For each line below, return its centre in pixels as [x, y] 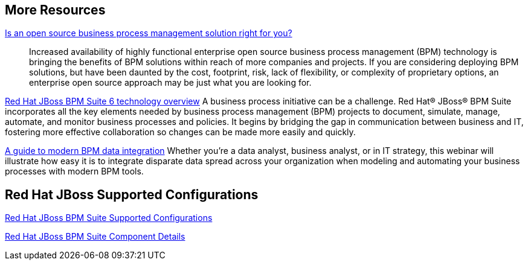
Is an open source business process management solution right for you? [149, 33]
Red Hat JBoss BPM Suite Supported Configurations [109, 218]
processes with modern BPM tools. [74, 171]
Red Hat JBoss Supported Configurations [132, 194]
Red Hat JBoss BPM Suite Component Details [95, 237]
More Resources [55, 10]
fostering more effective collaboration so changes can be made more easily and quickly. [180, 132]
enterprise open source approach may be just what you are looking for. [170, 83]
